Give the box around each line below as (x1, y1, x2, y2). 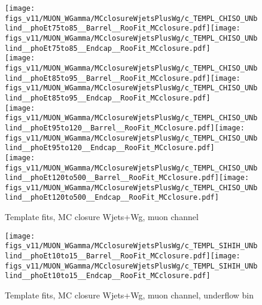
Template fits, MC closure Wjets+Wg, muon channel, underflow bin (5, 289, 254, 301)
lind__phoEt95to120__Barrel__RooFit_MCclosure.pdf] (5, 123, 215, 132)
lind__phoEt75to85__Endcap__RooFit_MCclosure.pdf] (5, 44, 211, 53)
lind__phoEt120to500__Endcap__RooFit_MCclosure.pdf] (5, 193, 219, 202)
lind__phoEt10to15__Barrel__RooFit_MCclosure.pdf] (5, 252, 211, 261)
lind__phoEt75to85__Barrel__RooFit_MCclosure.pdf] (5, 24, 211, 33)
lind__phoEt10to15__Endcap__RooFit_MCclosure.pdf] (5, 272, 211, 280)
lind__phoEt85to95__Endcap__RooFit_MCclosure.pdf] (5, 93, 211, 102)
